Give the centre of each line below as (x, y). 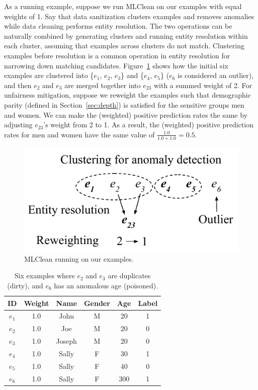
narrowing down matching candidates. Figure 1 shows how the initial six (116, 65)
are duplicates (129, 276)
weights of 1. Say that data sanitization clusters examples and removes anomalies (129, 16)
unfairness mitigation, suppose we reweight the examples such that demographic (127, 95)
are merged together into (103, 85)
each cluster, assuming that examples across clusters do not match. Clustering (124, 46)
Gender (97, 303)
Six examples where (45, 276)
